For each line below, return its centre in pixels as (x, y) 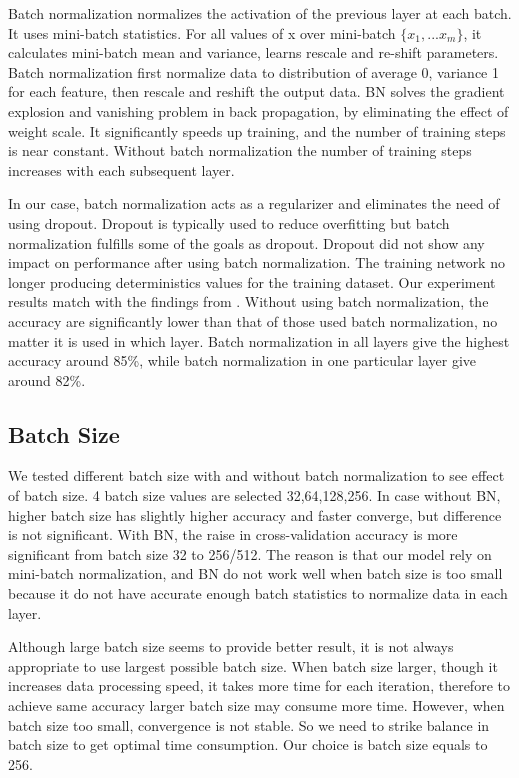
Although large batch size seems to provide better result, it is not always (231, 646)
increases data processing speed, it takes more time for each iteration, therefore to (259, 685)
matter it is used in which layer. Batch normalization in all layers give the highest (259, 340)
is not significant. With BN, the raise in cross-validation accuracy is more (233, 534)
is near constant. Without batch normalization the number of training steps (240, 150)
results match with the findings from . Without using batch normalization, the (248, 301)
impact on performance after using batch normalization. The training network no (256, 262)
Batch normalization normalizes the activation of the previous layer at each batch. (260, 13)
